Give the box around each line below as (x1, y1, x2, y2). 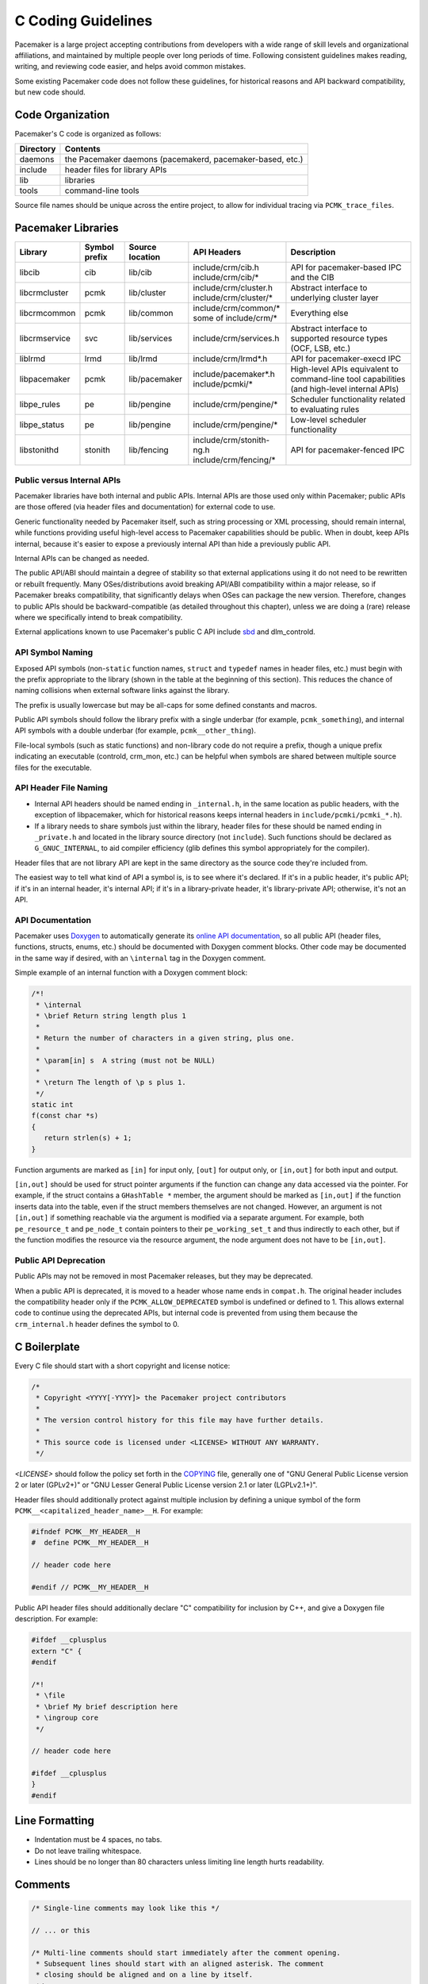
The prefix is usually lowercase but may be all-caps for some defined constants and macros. (14, 700, 317, 709)
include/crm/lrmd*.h (193, 353, 268, 364)
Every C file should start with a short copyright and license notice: (14, 1361, 231, 1371)
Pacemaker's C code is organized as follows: (14, 129, 162, 139)
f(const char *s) (31, 1111, 99, 1121)
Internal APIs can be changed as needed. (14, 554, 150, 563)
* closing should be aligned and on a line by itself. (36, 1971, 254, 1979)
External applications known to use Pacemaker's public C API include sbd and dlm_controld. (14, 627, 316, 636)
